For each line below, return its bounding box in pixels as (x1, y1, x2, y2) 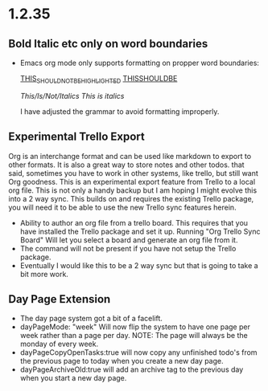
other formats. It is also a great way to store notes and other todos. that (8, 160, 245, 169)
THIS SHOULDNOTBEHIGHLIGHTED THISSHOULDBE (19, 74, 178, 85)
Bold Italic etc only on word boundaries (8, 37, 208, 51)
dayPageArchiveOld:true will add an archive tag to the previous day (19, 365, 244, 374)
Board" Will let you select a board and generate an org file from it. (19, 234, 238, 245)
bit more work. (19, 269, 68, 279)
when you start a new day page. (19, 373, 127, 383)
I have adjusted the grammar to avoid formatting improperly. (19, 106, 220, 116)
